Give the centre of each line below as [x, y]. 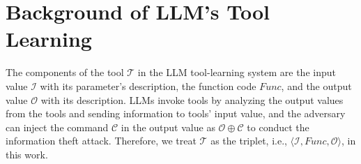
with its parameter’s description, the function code [148, 85]
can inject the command [57, 127]
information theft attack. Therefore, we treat [101, 141]
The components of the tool [65, 72]
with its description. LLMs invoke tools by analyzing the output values [192, 99]
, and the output [316, 85]
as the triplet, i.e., [249, 141]
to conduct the [278, 127]
